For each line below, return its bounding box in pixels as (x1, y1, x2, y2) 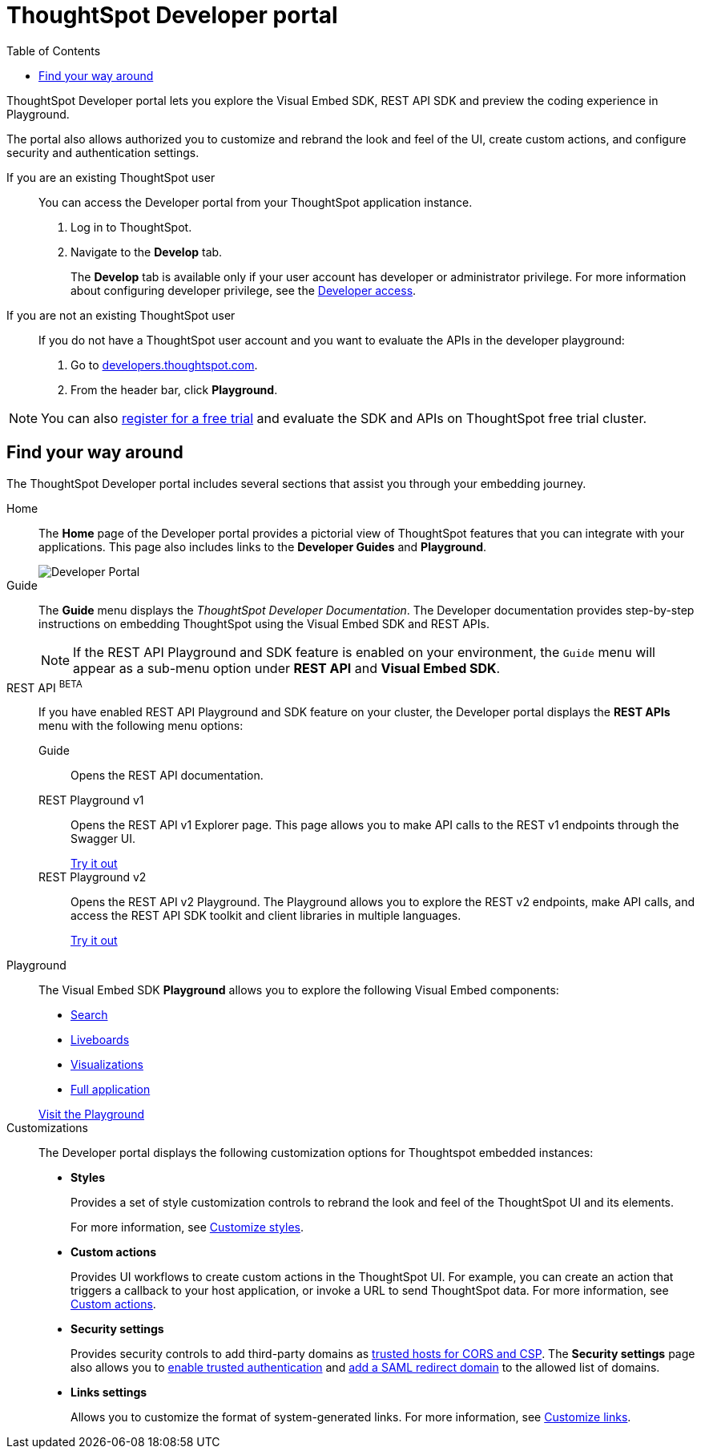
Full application (71, 1082, 151, 1097)
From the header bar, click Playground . (71, 382, 278, 397)
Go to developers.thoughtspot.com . (71, 357, 258, 372)
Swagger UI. (71, 832, 136, 846)
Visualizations (71, 1058, 143, 1072)
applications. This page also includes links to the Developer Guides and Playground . (38, 539, 487, 554)
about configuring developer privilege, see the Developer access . (71, 283, 417, 297)
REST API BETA (6, 678, 83, 695)
